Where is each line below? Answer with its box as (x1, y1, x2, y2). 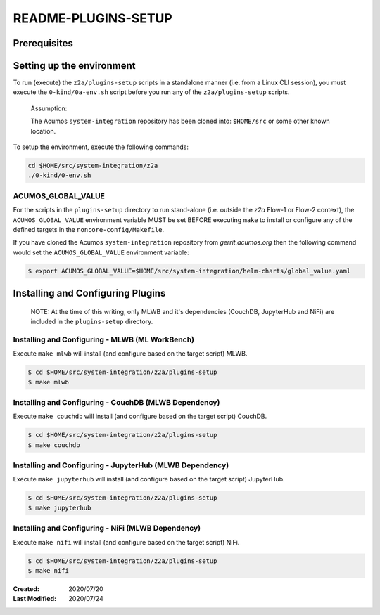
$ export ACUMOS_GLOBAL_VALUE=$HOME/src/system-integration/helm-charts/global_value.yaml (27, 267, 351, 275)
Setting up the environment (13, 60, 136, 72)
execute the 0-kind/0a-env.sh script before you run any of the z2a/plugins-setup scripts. (13, 88, 290, 96)
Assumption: (30, 104, 68, 112)
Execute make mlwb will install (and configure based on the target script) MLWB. (13, 349, 248, 358)
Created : (13, 584, 40, 593)
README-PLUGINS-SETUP (13, 11, 172, 26)
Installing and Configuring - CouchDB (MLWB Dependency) (13, 397, 220, 407)
